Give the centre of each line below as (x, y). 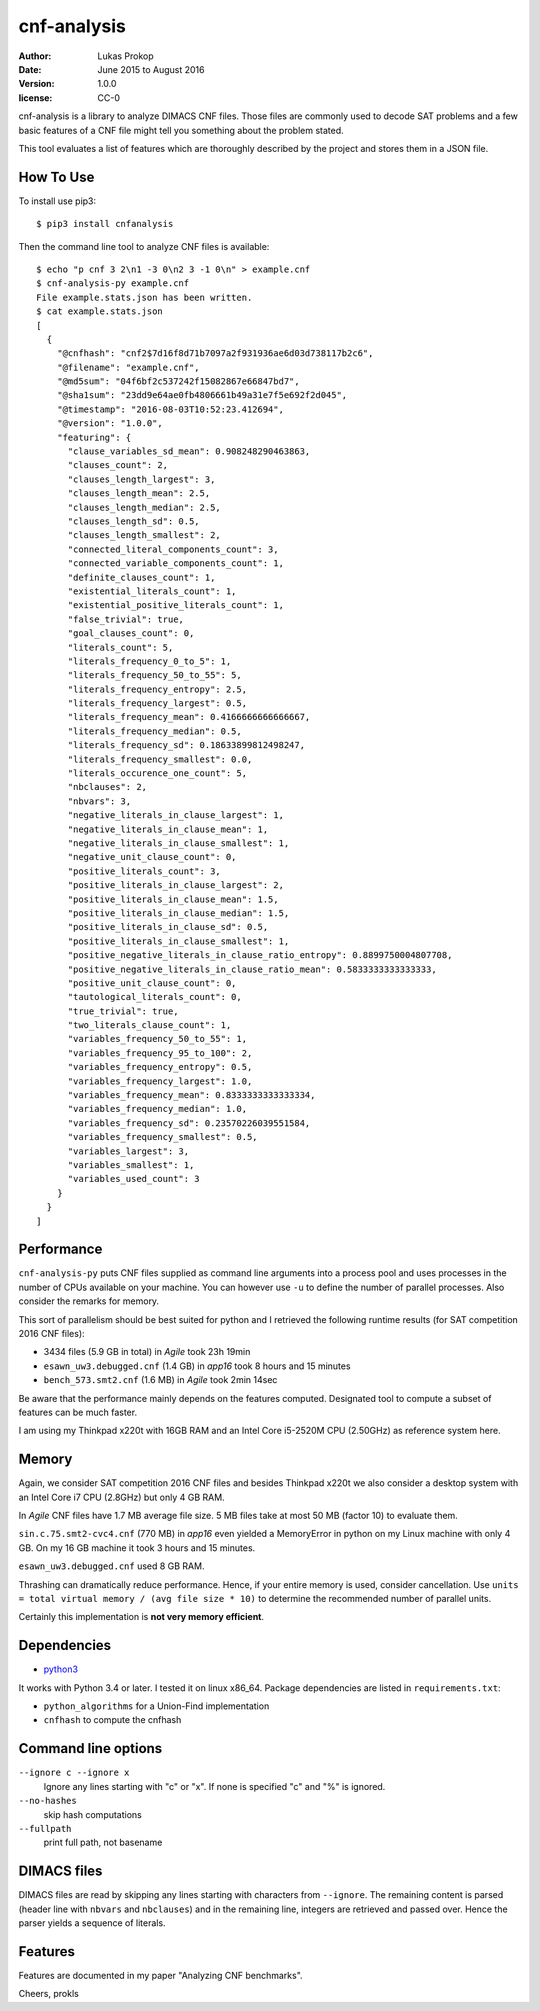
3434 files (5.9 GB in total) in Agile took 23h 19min (147, 1352)
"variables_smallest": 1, (131, 1164)
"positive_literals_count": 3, (144, 871)
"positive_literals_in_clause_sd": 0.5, (168, 927)
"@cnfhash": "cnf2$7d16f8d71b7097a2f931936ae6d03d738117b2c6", (215, 353)
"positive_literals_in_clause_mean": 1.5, (173, 899)
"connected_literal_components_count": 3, (173, 549)
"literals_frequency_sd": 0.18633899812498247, (186, 745)
